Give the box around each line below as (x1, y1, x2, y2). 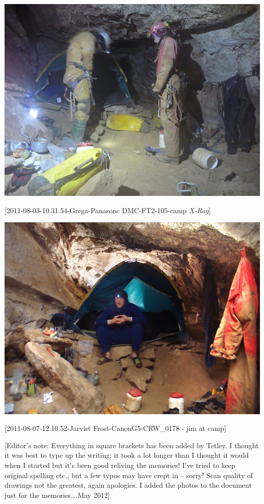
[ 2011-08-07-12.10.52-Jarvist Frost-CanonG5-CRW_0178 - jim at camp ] (5, 423, 227, 433)
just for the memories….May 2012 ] (5, 489, 110, 500)
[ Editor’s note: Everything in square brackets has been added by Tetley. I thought (5, 440, 259, 450)
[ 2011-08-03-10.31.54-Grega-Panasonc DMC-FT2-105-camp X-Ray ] (5, 205, 211, 215)
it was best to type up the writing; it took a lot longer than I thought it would (5, 450, 249, 460)
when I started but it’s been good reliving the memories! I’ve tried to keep (5, 460, 236, 471)
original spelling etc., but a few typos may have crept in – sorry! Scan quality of (5, 469, 253, 480)
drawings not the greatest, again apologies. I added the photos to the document (5, 480, 252, 490)
